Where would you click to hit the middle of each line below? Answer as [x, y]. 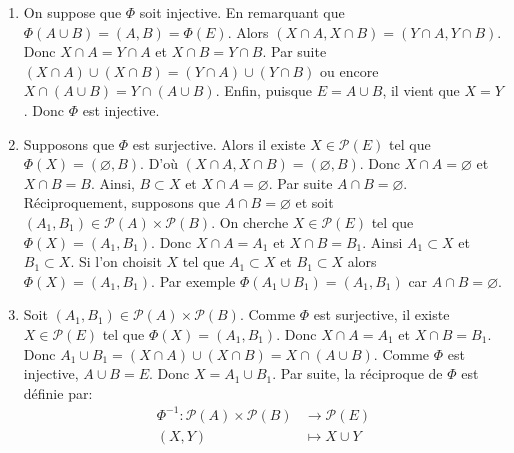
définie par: [58, 392]
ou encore [349, 70]
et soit [314, 202]
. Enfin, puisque [264, 90]
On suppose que [72, 12]
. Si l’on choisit [116, 261]
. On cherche [250, 221]
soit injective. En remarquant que [242, 12]
